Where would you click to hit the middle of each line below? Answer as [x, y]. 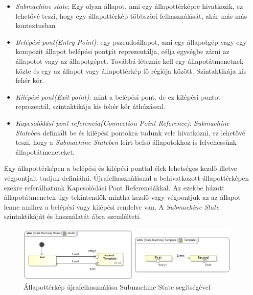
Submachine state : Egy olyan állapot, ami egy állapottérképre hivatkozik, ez [129, 6]
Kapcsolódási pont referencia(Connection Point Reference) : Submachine [122, 122]
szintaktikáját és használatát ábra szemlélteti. [72, 216]
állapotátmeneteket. [45, 151]
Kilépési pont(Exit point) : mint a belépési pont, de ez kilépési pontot [118, 96]
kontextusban [35, 25]
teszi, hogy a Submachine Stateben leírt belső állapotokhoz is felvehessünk [126, 142]
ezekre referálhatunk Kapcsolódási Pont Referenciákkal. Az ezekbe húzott [115, 187]
